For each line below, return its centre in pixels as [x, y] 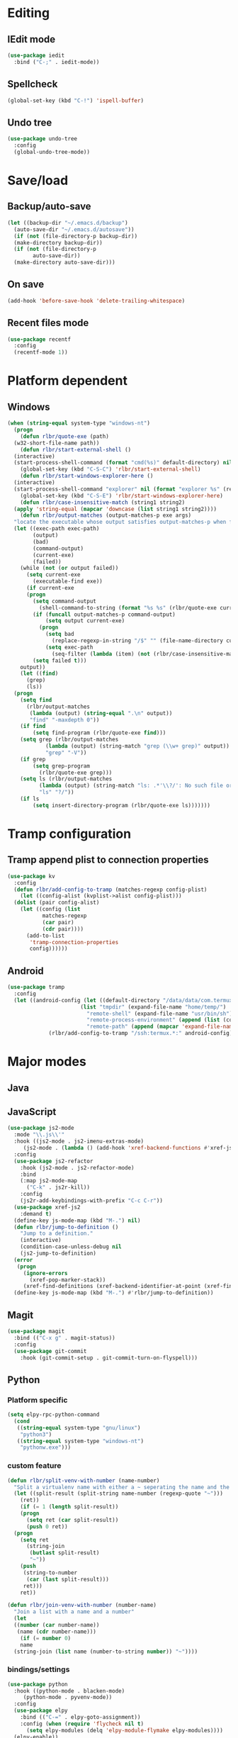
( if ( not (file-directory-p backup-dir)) [76, 236]
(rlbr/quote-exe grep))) [75, 773]
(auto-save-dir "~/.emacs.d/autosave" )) [74, 229]
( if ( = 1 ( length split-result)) [69, 1507]
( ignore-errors [46, 1273]
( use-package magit [36, 1331]
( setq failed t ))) [60, 661]
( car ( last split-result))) [68, 1579]
